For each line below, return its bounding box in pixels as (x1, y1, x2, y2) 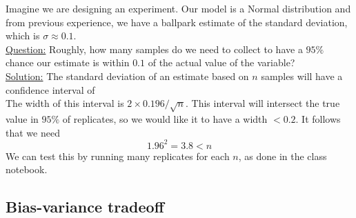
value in (6, 111, 39, 126)
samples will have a (261, 68, 343, 83)
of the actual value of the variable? (148, 55, 295, 70)
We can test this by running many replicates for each (6, 148, 230, 163)
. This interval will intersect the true (186, 96, 340, 110)
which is (6, 28, 40, 43)
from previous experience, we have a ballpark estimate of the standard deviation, (6, 14, 348, 29)
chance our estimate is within (6, 55, 130, 70)
